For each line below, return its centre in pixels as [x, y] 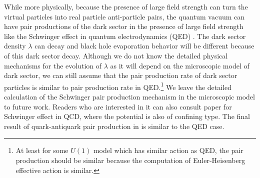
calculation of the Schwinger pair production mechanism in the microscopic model [129, 96]
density [15, 46]
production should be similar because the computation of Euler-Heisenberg [130, 160]
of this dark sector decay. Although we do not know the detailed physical [116, 55]
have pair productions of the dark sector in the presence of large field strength [124, 26]
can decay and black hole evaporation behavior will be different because [144, 46]
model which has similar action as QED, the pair [168, 150]
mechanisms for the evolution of [53, 65]
